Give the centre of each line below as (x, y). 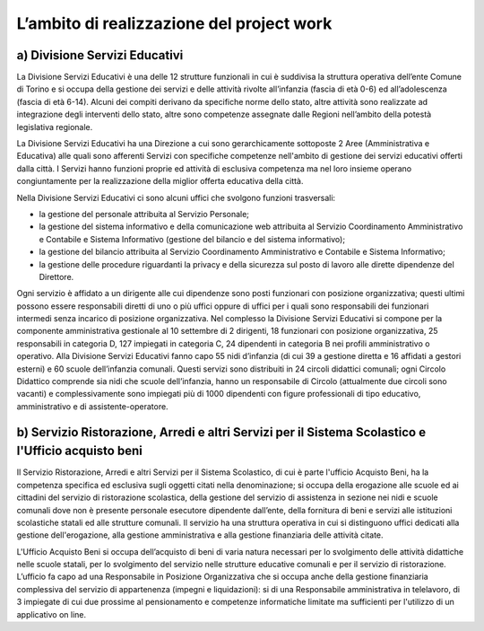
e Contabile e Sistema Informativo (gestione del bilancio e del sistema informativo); (192, 239)
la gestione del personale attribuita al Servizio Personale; (144, 214)
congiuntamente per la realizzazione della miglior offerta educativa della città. (160, 181)
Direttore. (56, 276)
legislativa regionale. (55, 127)
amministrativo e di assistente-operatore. (93, 406)
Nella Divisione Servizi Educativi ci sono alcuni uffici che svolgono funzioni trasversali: (176, 197)
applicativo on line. (52, 614)
